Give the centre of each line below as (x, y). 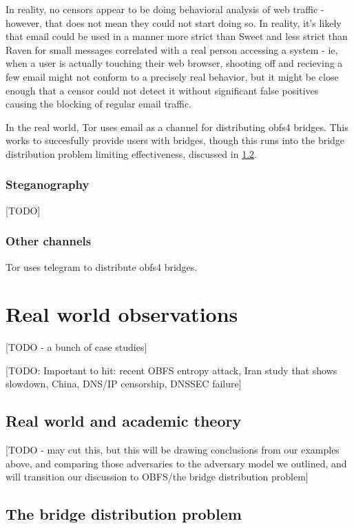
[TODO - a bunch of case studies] (76, 347)
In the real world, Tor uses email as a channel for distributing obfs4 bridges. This (177, 126)
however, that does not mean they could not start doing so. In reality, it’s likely (174, 22)
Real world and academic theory (124, 421)
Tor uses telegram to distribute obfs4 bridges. (102, 266)
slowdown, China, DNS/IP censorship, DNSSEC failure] (124, 384)
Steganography (48, 184)
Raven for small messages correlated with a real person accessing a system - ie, (172, 49)
